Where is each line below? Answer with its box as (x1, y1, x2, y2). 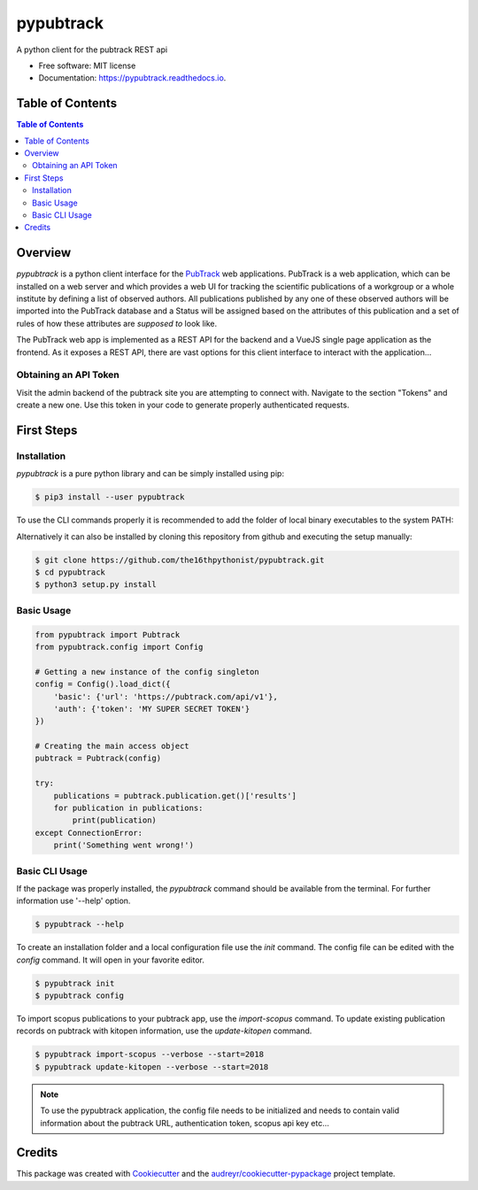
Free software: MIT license (38, 60, 136, 71)
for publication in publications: (53, 803, 204, 814)
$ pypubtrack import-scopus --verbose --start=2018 (35, 1049, 265, 1060)
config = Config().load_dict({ (35, 679, 172, 690)
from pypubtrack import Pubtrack (35, 630, 181, 639)
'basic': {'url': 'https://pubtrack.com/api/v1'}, (53, 692, 278, 701)
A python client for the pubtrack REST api (16, 44, 168, 55)
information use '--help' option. (16, 895, 131, 907)
